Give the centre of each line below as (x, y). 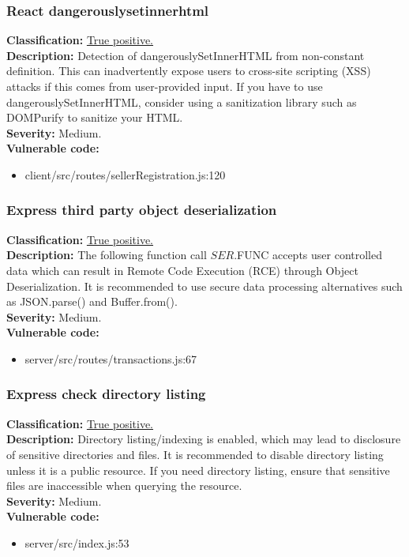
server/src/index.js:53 (77, 542)
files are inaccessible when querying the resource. (124, 485)
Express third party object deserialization (142, 210)
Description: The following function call (107, 255)
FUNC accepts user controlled (310, 255)
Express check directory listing (106, 394)
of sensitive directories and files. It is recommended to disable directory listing (195, 454)
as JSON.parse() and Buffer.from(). (92, 301)
